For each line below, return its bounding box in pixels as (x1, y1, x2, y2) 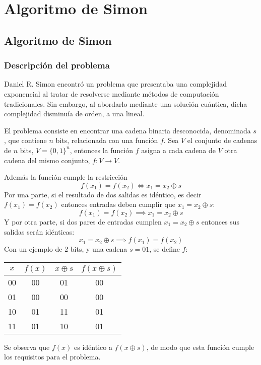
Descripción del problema (4, 59, 110, 71)
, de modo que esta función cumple (146, 341, 254, 352)
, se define (149, 244, 180, 254)
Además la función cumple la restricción (4, 172, 127, 182)
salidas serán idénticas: (4, 226, 75, 237)
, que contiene (4, 135, 47, 145)
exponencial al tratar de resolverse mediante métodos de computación (4, 88, 219, 99)
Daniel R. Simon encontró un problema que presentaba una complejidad (4, 79, 227, 89)
